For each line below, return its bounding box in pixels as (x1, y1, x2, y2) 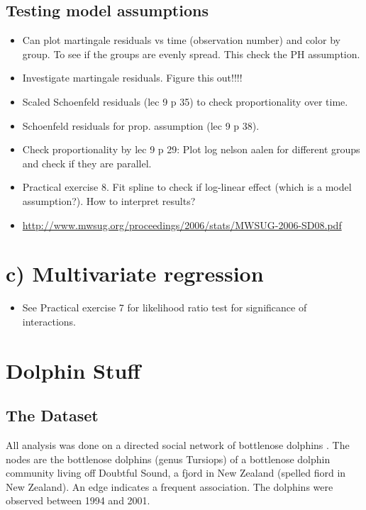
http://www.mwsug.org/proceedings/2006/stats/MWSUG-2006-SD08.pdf (22, 217, 342, 232)
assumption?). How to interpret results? (22, 193, 196, 208)
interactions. (22, 314, 76, 328)
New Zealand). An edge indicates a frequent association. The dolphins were (6, 479, 333, 494)
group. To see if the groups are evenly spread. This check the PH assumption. (22, 46, 360, 61)
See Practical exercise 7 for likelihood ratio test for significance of (22, 300, 307, 315)
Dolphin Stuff (6, 355, 141, 384)
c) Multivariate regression (6, 259, 264, 288)
